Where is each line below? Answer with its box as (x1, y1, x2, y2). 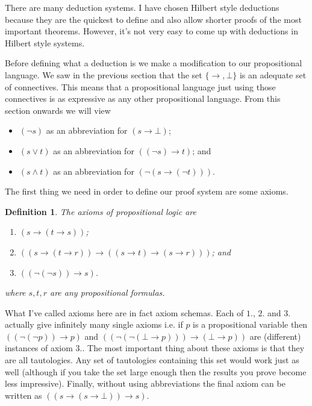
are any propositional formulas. (49, 286, 165, 299)
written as (5, 389, 42, 401)
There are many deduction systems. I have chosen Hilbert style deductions (5, 1, 279, 13)
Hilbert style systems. (5, 36, 85, 49)
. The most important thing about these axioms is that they (82, 342, 305, 354)
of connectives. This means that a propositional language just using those (5, 80, 276, 93)
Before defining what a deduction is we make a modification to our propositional (5, 57, 302, 69)
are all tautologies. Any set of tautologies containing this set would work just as (5, 354, 299, 366)
